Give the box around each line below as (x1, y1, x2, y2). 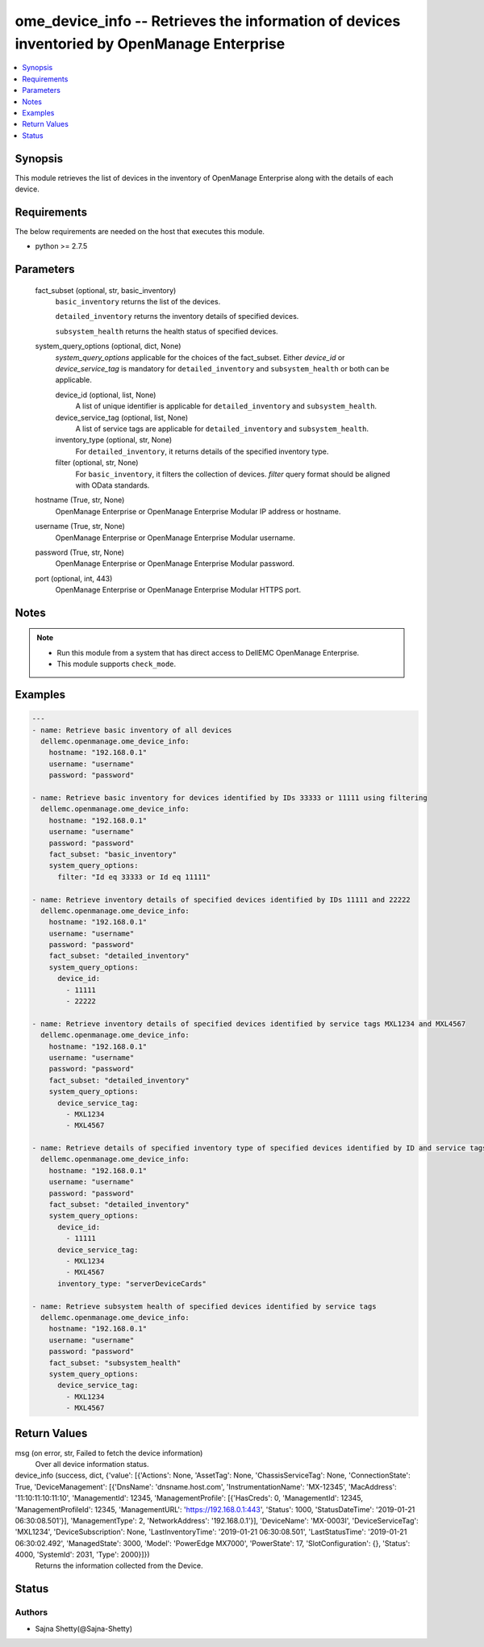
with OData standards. (75, 480, 150, 490)
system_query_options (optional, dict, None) (35, 342, 181, 351)
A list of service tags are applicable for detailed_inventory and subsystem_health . (75, 424, 369, 434)
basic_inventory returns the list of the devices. (55, 297, 221, 307)
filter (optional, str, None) (55, 458, 139, 467)
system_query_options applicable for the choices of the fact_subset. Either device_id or (55, 352, 345, 363)
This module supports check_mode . (56, 659, 177, 669)
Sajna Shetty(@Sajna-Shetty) (35, 1624, 133, 1633)
